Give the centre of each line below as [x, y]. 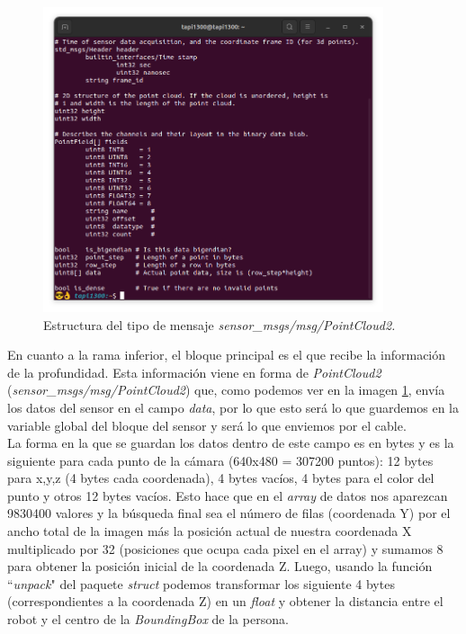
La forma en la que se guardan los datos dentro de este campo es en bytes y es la [231, 443]
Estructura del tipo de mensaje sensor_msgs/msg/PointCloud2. [220, 324]
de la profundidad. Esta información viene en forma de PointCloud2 [194, 372]
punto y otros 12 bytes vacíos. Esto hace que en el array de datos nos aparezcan [228, 495]
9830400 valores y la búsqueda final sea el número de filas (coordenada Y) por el [229, 513]
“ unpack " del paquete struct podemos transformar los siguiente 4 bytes [201, 583]
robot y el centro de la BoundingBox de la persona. [148, 619]
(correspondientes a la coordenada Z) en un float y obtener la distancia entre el [225, 601]
